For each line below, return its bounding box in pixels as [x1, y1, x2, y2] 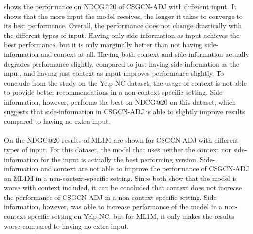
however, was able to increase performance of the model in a [42, 201, 223, 212]
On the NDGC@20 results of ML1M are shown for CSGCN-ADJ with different [4, 135, 239, 145]
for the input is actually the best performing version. [40, 154, 198, 164]
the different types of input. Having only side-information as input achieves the [4, 30, 240, 40]
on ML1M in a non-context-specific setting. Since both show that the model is [4, 173, 237, 183]
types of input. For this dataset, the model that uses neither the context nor [4, 144, 231, 154]
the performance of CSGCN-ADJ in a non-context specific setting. [4, 192, 202, 202]
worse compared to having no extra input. [4, 220, 129, 231]
